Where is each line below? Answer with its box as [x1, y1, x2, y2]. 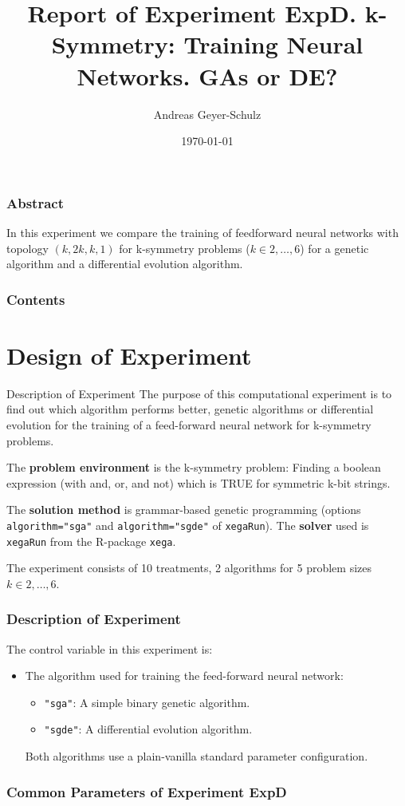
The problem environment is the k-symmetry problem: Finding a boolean [6, 459, 381, 476]
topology [6, 239, 49, 256]
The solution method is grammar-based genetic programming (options [6, 501, 361, 518]
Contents [6, 289, 65, 309]
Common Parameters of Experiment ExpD [6, 781, 287, 801]
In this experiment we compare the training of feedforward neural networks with [6, 223, 399, 240]
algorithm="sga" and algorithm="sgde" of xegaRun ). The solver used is [6, 516, 369, 533]
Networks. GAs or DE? [77, 59, 338, 92]
